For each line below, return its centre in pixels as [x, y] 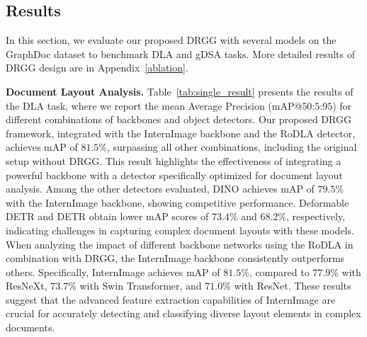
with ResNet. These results [293, 286]
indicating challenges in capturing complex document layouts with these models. [180, 230]
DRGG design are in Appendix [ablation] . [97, 68]
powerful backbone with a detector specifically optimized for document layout [174, 175]
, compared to [279, 272]
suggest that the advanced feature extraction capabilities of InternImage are [171, 299]
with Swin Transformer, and [141, 286]
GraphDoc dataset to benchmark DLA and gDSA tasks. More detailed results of [180, 53]
